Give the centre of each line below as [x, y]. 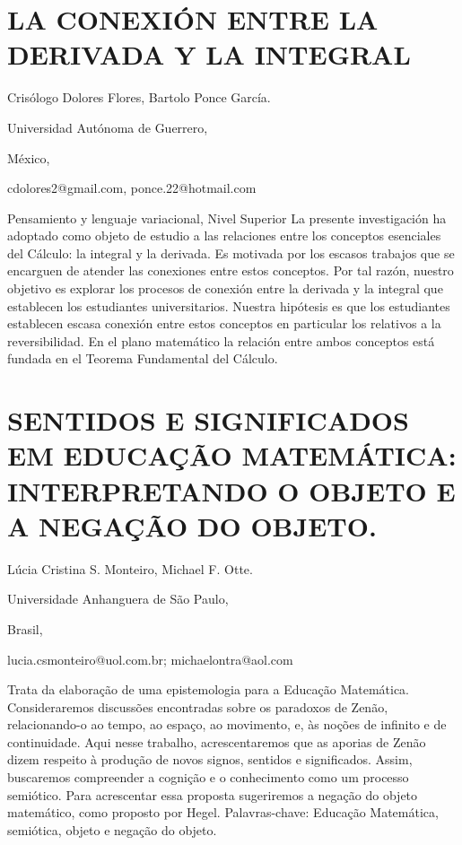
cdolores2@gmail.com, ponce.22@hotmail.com [132, 188]
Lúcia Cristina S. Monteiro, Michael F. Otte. [130, 568]
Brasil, [25, 628]
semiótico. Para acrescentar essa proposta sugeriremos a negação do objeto [213, 794]
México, [29, 157]
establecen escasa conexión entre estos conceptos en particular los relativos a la [224, 323]
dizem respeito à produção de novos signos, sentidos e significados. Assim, [210, 759]
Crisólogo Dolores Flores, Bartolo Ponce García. [139, 97]
